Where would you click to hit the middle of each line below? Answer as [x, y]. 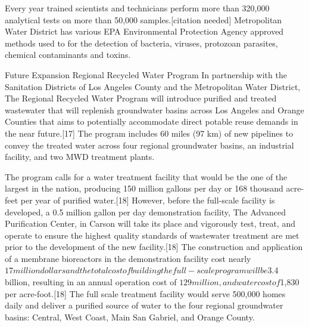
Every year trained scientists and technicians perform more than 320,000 [137, 8]
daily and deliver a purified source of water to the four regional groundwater [144, 305]
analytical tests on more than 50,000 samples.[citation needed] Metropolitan [143, 19]
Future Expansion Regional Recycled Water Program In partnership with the [146, 74]
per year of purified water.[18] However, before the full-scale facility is [148, 200]
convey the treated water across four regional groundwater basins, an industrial [149, 145]
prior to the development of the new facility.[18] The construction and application [154, 247]
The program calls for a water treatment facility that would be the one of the [146, 176]
